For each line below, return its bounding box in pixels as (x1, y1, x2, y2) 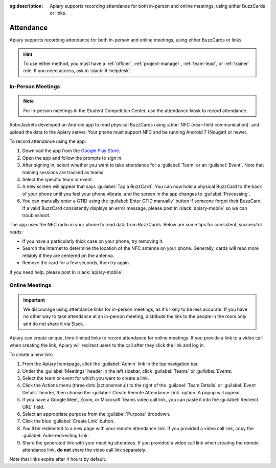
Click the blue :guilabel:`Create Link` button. (22, 418, 115, 424)
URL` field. (22, 403, 44, 410)
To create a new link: (9, 351, 54, 357)
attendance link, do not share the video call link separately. (22, 447, 147, 453)
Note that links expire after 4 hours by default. (9, 456, 107, 462)
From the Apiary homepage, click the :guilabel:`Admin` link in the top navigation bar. (22, 361, 199, 367)
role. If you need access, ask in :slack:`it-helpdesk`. (23, 68, 132, 74)
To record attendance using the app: (9, 138, 86, 144)
